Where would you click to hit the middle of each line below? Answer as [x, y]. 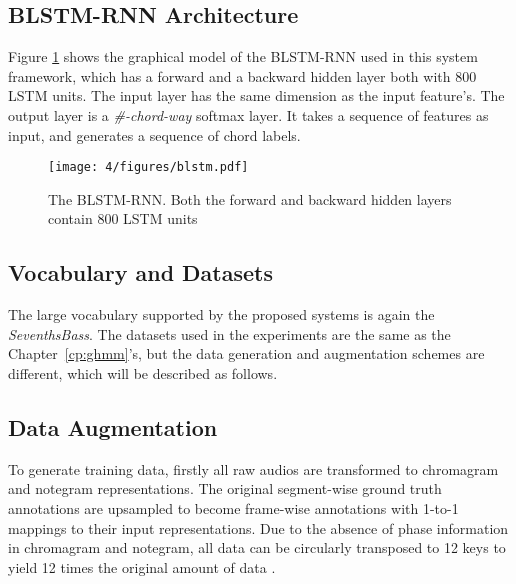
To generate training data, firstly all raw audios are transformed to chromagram [253, 468]
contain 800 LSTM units [123, 218]
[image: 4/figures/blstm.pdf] [148, 167]
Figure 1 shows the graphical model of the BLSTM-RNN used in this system [243, 56]
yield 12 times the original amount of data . [142, 566]
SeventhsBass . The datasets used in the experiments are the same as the [229, 333]
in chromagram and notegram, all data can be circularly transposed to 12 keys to [257, 547]
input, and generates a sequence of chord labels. [154, 134]
